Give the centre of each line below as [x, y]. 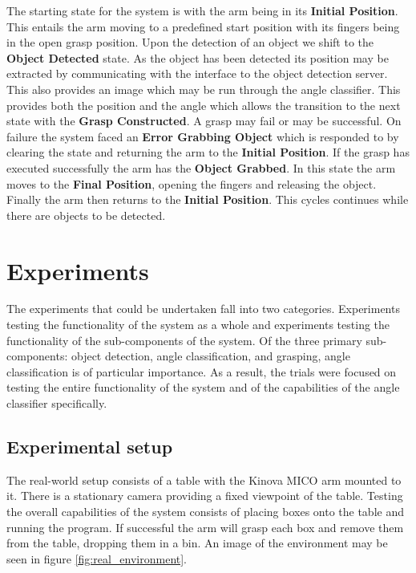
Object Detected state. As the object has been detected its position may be [198, 57]
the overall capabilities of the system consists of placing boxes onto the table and [205, 511]
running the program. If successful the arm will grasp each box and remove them [205, 527]
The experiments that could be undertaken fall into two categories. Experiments [203, 309]
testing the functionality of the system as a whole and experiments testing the [198, 325]
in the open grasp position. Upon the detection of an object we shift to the [190, 42]
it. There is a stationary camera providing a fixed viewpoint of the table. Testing [205, 496]
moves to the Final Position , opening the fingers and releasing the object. [192, 183]
